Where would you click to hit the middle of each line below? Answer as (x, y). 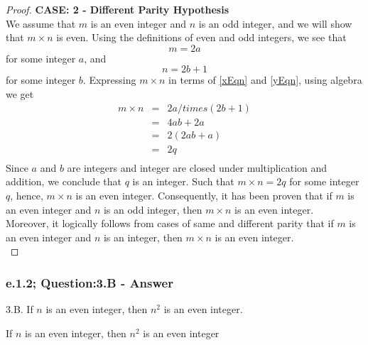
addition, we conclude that (64, 181)
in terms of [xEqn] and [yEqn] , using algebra (265, 80)
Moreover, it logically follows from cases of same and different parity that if (170, 223)
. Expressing (109, 80)
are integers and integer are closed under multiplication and (197, 167)
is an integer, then (143, 237)
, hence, (27, 195)
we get (20, 93)
